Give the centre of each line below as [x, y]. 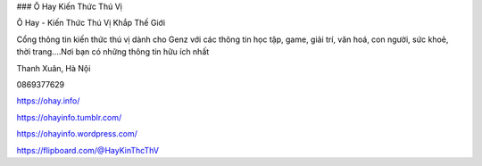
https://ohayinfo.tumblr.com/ [69, 117]
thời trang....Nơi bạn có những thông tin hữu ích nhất [113, 52]
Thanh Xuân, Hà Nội [54, 68]
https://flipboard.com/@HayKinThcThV [88, 150]
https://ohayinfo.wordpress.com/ [77, 134]
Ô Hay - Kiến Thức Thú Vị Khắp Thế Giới [91, 23]
